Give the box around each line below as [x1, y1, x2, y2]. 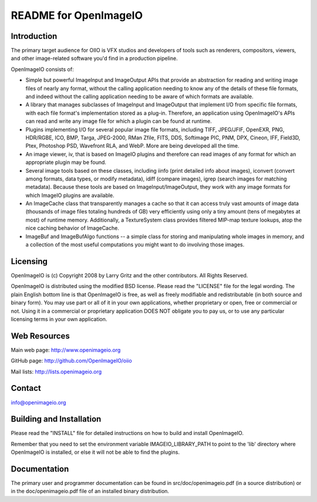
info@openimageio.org [11, 399, 66, 406]
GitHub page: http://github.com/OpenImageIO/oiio [11, 357, 132, 364]
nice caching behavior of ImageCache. [25, 225, 120, 232]
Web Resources [11, 331, 70, 341]
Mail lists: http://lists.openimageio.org [11, 368, 102, 375]
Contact [11, 383, 41, 393]
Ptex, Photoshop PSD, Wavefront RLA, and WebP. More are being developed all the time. [25, 142, 240, 149]
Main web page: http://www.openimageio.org [11, 346, 121, 353]
